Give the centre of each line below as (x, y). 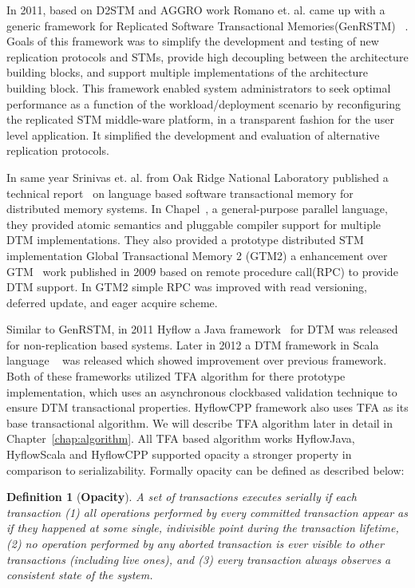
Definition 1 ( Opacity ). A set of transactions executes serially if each (182, 497)
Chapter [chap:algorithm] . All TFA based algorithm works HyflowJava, (181, 438)
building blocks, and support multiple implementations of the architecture (188, 72)
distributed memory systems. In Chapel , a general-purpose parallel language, (197, 209)
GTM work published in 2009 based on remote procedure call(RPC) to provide (202, 271)
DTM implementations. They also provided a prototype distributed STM (185, 240)
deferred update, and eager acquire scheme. (112, 302)
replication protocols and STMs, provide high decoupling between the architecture (207, 56)
